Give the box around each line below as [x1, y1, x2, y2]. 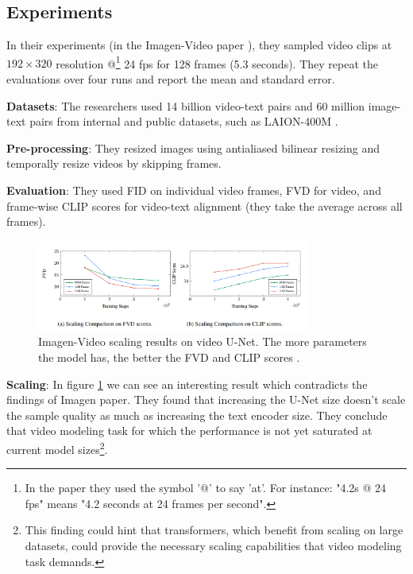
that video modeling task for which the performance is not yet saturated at [6, 422, 372, 439]
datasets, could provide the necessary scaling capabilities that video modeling [25, 537, 402, 553]
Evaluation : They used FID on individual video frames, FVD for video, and [6, 182, 381, 199]
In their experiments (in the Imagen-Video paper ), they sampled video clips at [6, 37, 392, 53]
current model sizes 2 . [6, 438, 108, 457]
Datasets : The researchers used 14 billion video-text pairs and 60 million [6, 97, 365, 114]
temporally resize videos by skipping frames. [6, 155, 222, 172]
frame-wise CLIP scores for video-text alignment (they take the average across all [6, 197, 403, 214]
